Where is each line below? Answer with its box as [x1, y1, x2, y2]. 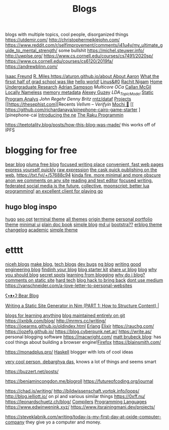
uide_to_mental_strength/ [5, 47, 58, 53]
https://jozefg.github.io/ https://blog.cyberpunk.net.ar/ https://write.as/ [5, 328, 152, 334]
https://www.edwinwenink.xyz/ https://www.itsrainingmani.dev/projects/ [5, 404, 155, 410]
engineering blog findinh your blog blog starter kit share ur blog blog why [5, 266, 157, 272]
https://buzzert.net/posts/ [5, 368, 59, 374]
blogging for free [5, 145, 77, 156]
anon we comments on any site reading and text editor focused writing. [5, 177, 153, 183]
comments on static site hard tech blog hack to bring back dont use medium [5, 277, 163, 283]
